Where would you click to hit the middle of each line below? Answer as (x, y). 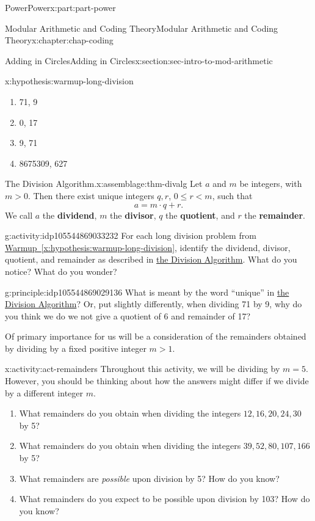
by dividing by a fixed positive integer (76, 348)
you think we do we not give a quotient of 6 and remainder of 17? (128, 315)
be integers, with (271, 184)
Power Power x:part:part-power (60, 7)
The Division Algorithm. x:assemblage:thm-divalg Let (104, 184)
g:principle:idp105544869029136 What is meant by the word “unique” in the (147, 292)
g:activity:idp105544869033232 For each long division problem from (131, 235)
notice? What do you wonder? (61, 271)
